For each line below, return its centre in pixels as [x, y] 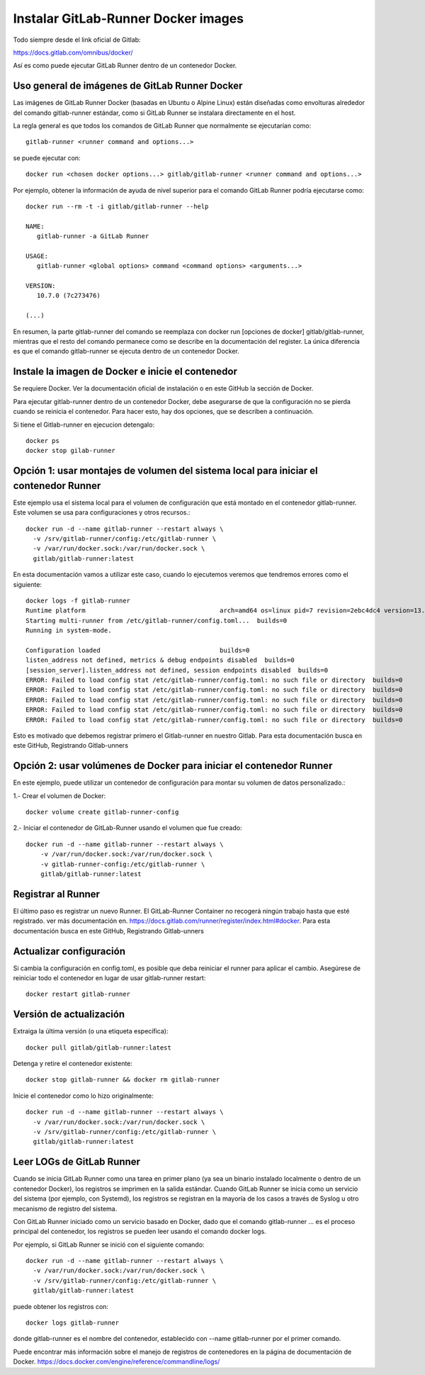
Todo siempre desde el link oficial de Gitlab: [77, 40]
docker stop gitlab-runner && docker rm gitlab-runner [123, 1080]
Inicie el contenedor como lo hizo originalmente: [83, 1096]
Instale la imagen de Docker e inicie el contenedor [125, 372]
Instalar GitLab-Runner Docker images [129, 18]
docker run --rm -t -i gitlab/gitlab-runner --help [117, 206]
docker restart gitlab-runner [78, 994]
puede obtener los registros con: [61, 1306]
